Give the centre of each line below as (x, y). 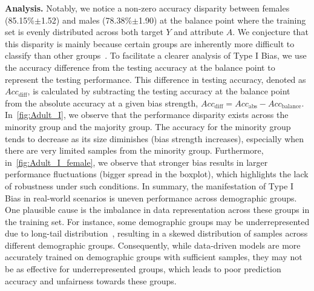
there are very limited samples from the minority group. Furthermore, (134, 150)
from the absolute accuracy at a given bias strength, (102, 103)
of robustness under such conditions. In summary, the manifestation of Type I (149, 185)
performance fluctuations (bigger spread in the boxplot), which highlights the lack (157, 174)
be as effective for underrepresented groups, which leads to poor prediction (143, 269)
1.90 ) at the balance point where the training (222, 20)
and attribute (199, 32)
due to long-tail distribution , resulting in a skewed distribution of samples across (156, 233)
